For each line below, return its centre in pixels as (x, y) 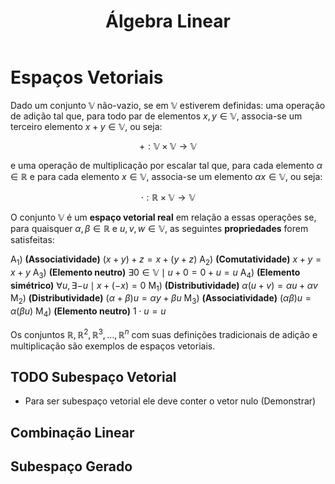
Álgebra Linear (168, 21)
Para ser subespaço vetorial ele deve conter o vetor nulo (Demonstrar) (170, 401)
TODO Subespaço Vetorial (93, 376)
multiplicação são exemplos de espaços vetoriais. (113, 346)
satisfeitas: (32, 239)
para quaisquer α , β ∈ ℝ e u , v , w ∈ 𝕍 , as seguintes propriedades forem (159, 228)
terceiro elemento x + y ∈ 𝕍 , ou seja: (86, 126)
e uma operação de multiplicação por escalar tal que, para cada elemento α (166, 165)
